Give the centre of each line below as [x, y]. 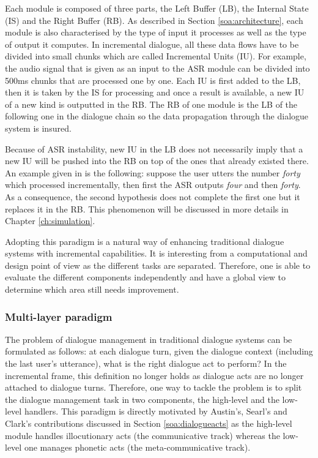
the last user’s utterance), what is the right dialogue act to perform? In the [146, 363]
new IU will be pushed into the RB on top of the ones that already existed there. [157, 161]
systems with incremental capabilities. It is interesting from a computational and [156, 253]
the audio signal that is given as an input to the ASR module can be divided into [157, 68]
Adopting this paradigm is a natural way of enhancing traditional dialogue [145, 241]
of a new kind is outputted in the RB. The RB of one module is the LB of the [151, 104]
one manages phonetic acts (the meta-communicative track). [137, 447]
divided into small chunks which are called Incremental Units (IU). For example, [156, 56]
